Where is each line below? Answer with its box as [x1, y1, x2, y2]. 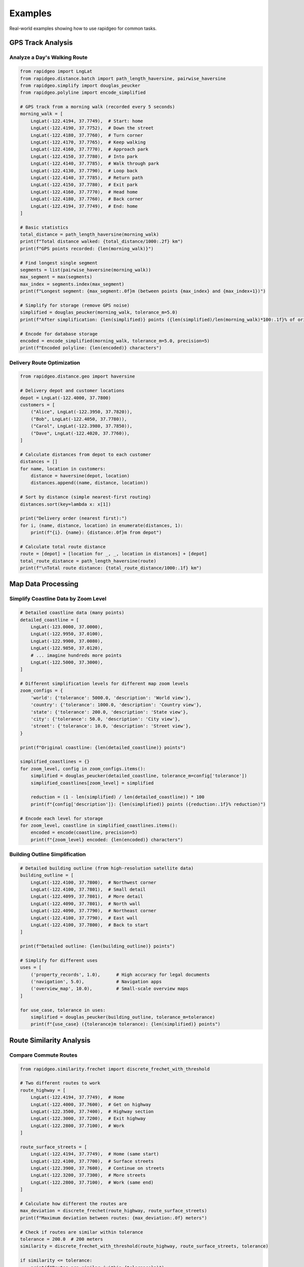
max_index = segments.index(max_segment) [20, 281, 125, 287]
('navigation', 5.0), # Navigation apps [30, 979, 162, 985]
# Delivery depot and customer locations [20, 388, 125, 394]
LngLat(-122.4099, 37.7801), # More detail [30, 893, 143, 900]
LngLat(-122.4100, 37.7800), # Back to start [30, 922, 149, 927]
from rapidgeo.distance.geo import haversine [20, 374, 135, 380]
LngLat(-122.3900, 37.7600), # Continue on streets [30, 1166, 165, 1171]
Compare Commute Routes [9, 1052, 78, 1059]
